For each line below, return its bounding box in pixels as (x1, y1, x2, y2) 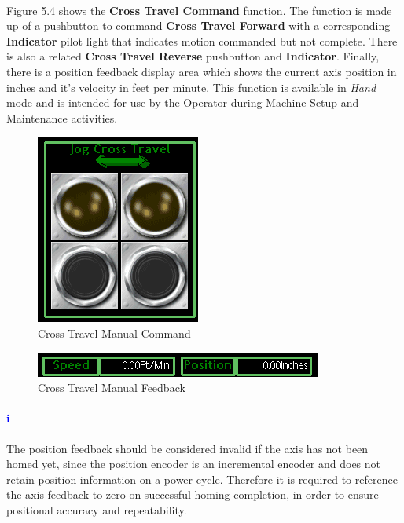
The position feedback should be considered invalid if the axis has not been (6, 440, 369, 456)
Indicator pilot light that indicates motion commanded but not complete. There (6, 32, 398, 49)
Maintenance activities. (6, 109, 118, 126)
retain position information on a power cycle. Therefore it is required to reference (6, 470, 398, 487)
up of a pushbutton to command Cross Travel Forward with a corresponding (6, 17, 391, 34)
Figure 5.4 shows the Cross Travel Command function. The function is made (6, 2, 392, 18)
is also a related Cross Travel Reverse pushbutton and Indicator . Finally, (6, 48, 380, 64)
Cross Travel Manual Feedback (38, 379, 185, 396)
